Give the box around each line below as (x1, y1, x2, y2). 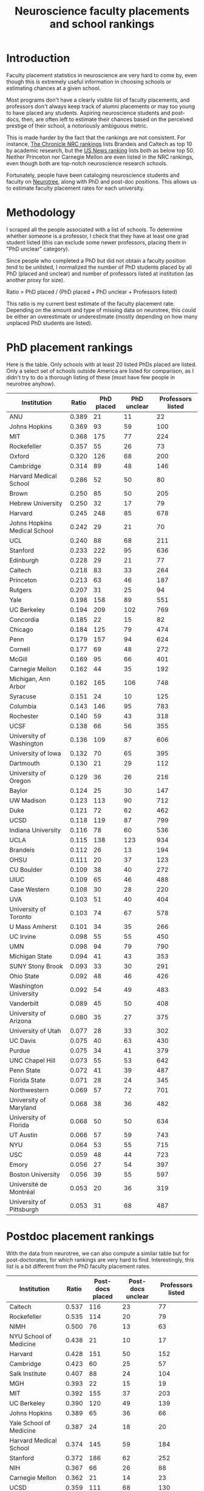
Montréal (9, 1188, 35, 1196)
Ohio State (9, 972, 39, 980)
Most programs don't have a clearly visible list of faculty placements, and (6, 96, 190, 103)
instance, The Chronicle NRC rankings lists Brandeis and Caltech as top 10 (6, 140, 192, 147)
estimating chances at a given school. (6, 84, 101, 92)
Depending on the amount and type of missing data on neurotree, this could (6, 306, 196, 314)
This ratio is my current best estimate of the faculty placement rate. (6, 300, 175, 307)
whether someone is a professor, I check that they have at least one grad (6, 232, 189, 240)
